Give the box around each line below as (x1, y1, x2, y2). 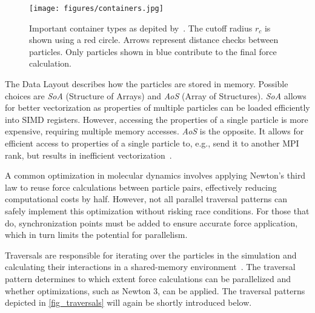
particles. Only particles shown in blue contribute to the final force (29, 45, 277, 58)
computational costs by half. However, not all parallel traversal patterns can (5, 193, 288, 205)
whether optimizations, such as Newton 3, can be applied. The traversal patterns (5, 284, 305, 297)
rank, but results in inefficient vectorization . (5, 148, 172, 161)
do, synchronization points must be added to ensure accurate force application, (5, 216, 298, 229)
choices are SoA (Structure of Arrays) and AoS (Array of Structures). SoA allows (5, 89, 307, 102)
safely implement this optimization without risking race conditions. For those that (5, 204, 310, 217)
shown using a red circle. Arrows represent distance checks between (29, 33, 279, 46)
